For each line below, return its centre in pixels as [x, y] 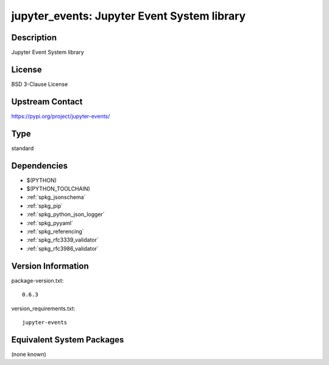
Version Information [50, 266]
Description [34, 38]
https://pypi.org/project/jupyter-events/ [61, 116]
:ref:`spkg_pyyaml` [50, 223]
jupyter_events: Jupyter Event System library [129, 16]
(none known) [29, 354]
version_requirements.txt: [43, 308]
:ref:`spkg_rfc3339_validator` [62, 240]
